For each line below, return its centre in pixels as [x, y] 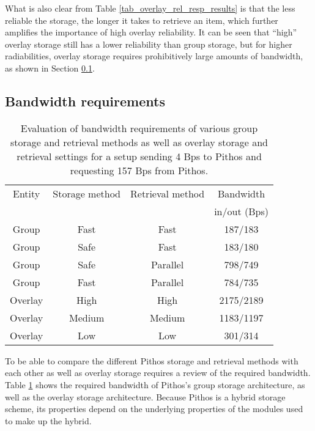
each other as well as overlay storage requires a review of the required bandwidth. [158, 373]
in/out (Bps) [241, 211]
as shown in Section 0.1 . [50, 68]
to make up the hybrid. [48, 420]
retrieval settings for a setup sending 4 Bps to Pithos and [139, 156]
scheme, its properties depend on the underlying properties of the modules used [154, 409]
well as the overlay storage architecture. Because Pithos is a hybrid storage [145, 396]
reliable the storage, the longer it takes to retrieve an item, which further [142, 20]
